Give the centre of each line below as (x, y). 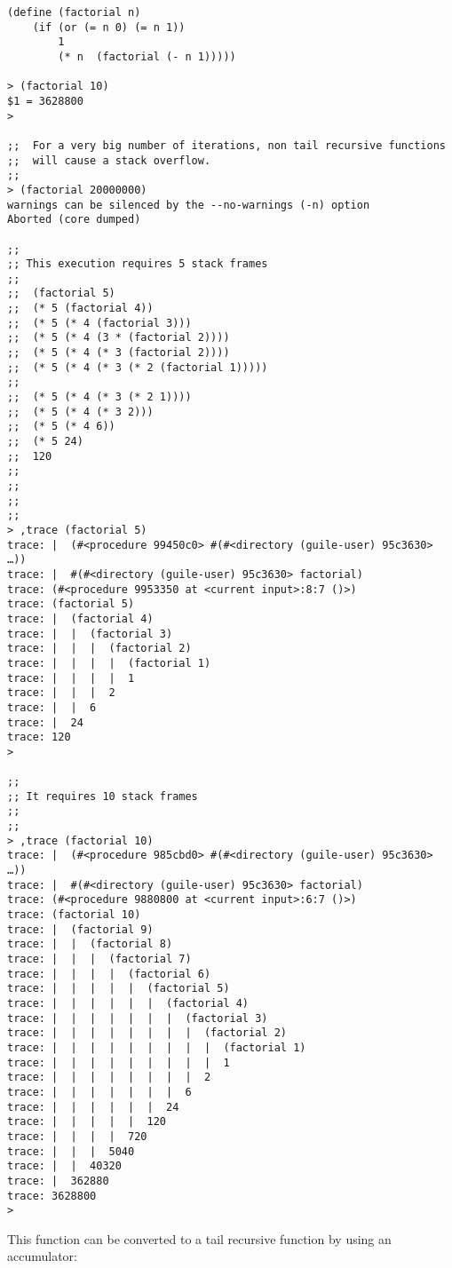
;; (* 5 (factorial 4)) (80, 309)
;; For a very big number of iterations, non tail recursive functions (226, 145)
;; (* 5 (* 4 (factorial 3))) (99, 323)
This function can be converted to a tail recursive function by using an (199, 1238)
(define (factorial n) (74, 12)
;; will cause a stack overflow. (109, 160)
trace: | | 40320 (64, 1166)
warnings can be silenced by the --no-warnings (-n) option (189, 205)
